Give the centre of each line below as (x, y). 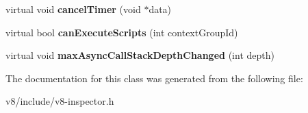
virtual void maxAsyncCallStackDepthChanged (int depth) (140, 55)
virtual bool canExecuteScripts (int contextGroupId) (122, 32)
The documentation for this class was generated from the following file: (154, 78)
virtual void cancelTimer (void (73, 9)
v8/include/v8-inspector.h (60, 101)
